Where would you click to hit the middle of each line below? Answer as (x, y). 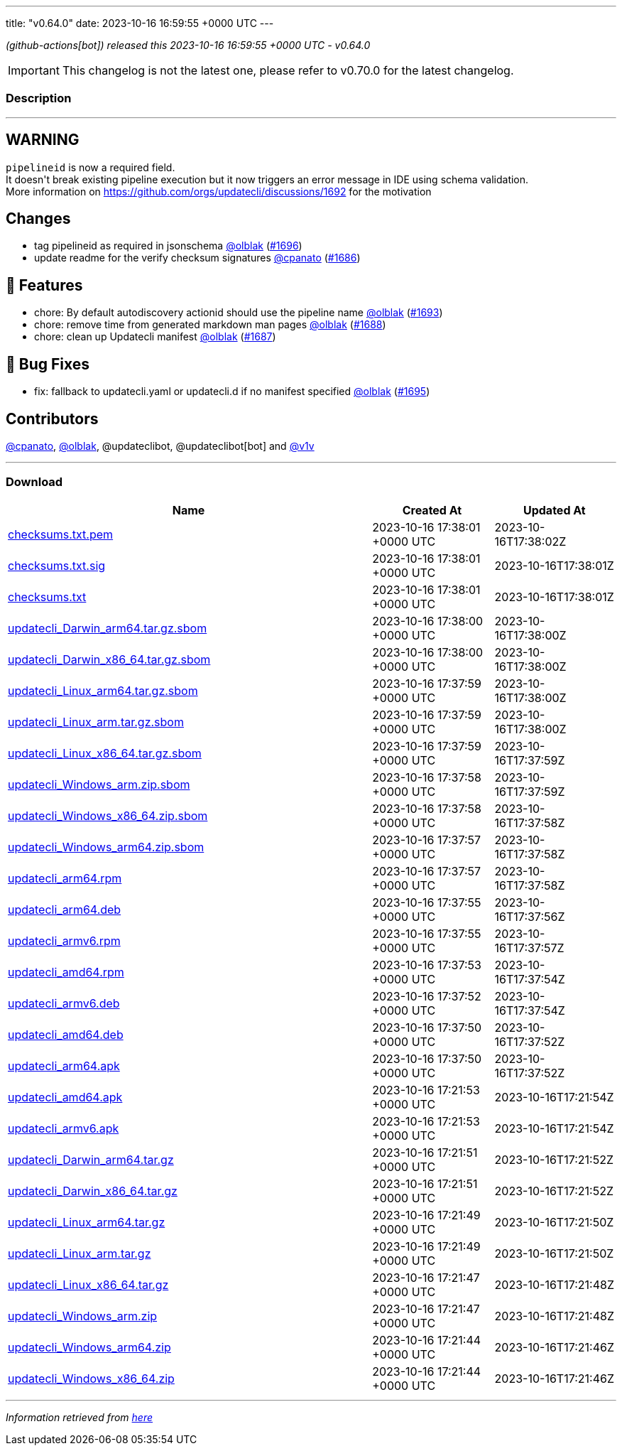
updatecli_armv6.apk (64, 1128)
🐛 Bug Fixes (48, 364)
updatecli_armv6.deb (64, 1003)
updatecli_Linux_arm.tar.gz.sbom (96, 722)
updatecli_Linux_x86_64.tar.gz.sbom (105, 753)
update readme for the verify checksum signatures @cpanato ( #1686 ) (197, 258)
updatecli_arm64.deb (65, 909)
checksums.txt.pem (61, 534)
